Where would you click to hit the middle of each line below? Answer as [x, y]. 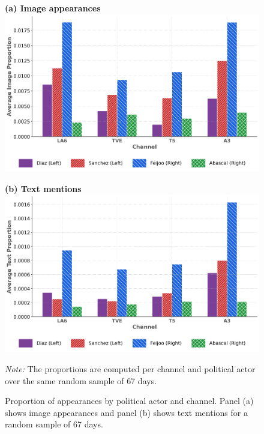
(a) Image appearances [53, 8]
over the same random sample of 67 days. [81, 380]
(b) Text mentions [43, 188]
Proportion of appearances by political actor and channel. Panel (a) [129, 401]
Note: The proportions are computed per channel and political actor [130, 369]
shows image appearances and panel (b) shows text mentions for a [126, 412]
